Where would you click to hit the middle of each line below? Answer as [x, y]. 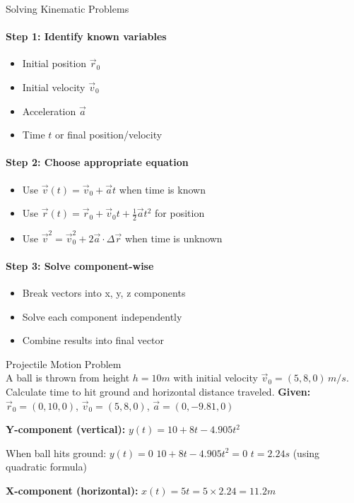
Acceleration [49, 111]
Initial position [54, 63]
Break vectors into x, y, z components [104, 293]
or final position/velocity [109, 135]
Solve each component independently [102, 316]
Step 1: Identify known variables [86, 36]
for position [180, 213]
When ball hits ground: [56, 452]
